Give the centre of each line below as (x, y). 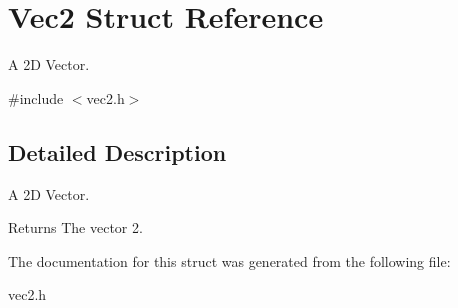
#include (36, 97)
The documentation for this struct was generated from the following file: (229, 260)
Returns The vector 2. (75, 227)
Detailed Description (117, 151)
